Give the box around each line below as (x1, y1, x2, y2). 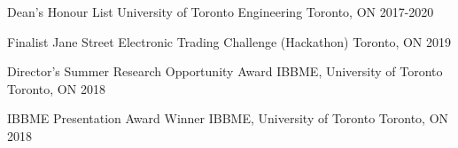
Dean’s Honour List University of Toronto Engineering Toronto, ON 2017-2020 (7, 3, 434, 20)
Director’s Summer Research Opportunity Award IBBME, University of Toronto (7, 62, 443, 81)
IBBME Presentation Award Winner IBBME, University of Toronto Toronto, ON (7, 109, 449, 128)
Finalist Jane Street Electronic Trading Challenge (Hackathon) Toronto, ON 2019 (7, 32, 452, 51)
